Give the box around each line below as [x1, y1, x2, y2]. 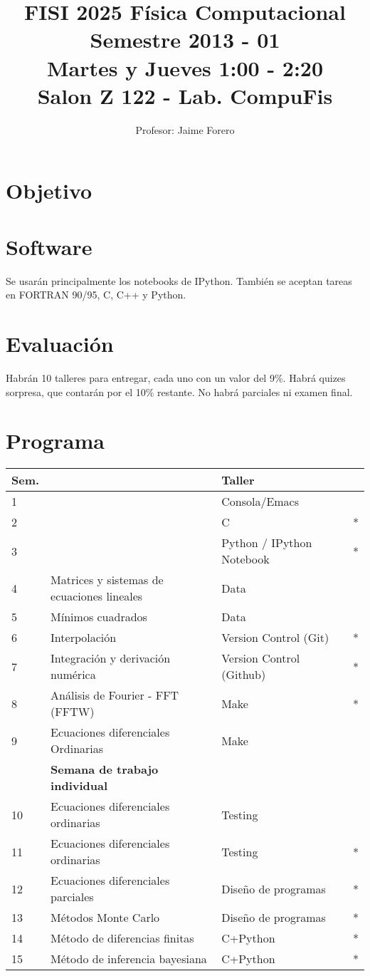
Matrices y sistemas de [51, 571, 164, 588]
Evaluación [6, 328, 114, 358]
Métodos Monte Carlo [51, 909, 160, 926]
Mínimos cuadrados [51, 608, 147, 625]
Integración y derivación [51, 650, 171, 667]
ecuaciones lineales [51, 588, 143, 605]
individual [51, 777, 108, 794]
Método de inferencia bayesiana [51, 950, 207, 967]
